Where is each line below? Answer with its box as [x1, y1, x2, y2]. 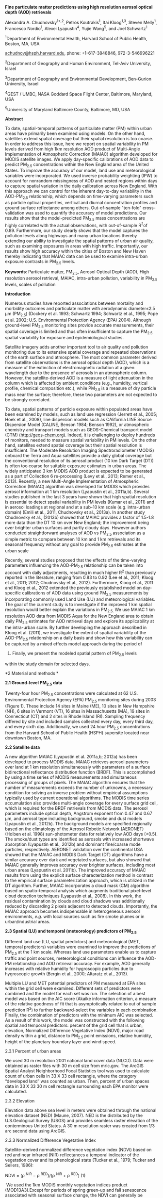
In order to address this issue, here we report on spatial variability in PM [5, 141, 149, 147]
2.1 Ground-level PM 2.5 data [5, 680, 63, 687]
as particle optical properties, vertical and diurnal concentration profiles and [5, 200, 157, 206]
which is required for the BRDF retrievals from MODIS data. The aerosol [5, 805, 148, 811]
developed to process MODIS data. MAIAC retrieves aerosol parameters [5, 759, 149, 765]
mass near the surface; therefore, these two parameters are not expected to [5, 392, 157, 397]
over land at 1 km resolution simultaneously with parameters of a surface [5, 764, 150, 770]
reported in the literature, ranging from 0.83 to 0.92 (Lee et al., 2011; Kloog [5, 574, 154, 580]
